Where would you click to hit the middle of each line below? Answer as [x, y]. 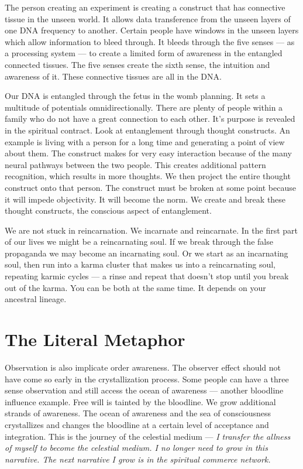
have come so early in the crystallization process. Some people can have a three [147, 379]
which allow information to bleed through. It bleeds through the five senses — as [150, 41]
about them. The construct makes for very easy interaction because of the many [148, 153]
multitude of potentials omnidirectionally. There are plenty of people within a [144, 107]
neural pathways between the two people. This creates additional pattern [135, 164]
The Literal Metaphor [95, 339]
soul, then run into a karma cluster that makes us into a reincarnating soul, [140, 264]
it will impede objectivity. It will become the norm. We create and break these [145, 199]
